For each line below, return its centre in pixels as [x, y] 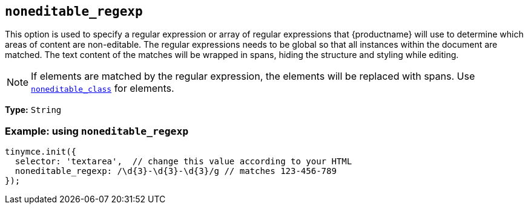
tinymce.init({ [41, 152]
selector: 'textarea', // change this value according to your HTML [183, 162]
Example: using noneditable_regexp [97, 131]
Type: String [33, 110]
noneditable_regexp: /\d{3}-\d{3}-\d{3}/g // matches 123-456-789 [176, 171]
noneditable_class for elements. [103, 88]
